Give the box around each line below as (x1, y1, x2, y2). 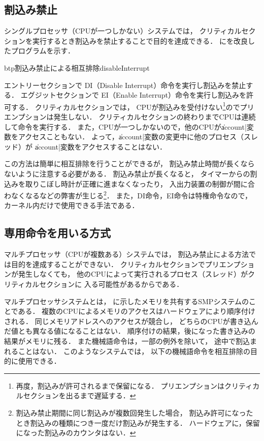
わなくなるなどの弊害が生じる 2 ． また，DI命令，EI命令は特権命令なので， (4, 189, 252, 200)
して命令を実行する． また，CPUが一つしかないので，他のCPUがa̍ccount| (4, 121, 247, 132)
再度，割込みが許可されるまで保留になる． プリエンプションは (16, 380, 225, 391)
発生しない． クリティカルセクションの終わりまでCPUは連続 (53, 111, 256, 122)
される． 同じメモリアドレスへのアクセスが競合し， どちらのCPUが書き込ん (4, 315, 258, 326)
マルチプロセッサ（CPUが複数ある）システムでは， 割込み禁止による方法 (4, 249, 249, 259)
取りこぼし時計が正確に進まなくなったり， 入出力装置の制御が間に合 (25, 178, 255, 189)
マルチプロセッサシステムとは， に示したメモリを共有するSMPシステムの (4, 296, 249, 306)
